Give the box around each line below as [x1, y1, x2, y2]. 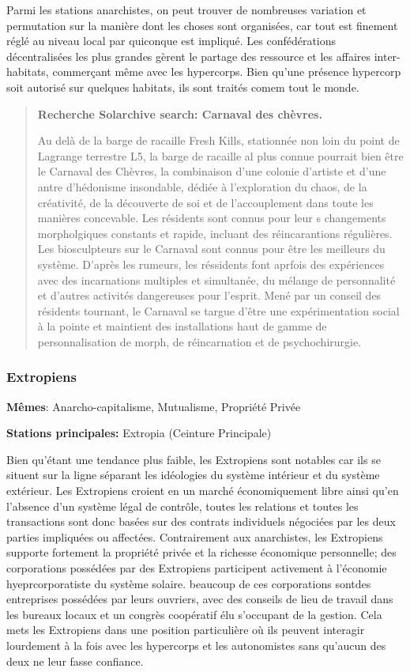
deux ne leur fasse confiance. [6, 652, 144, 669]
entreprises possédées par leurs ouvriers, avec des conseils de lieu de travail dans [6, 591, 393, 607]
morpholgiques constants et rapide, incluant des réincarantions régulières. [37, 225, 393, 241]
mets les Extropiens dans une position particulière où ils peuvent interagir [6, 621, 365, 638]
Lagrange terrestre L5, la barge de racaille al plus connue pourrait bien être [37, 147, 404, 164]
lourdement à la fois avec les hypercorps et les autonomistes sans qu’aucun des [6, 637, 386, 653]
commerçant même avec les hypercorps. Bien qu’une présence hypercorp [52, 63, 401, 80]
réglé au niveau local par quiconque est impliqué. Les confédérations [6, 32, 337, 49]
